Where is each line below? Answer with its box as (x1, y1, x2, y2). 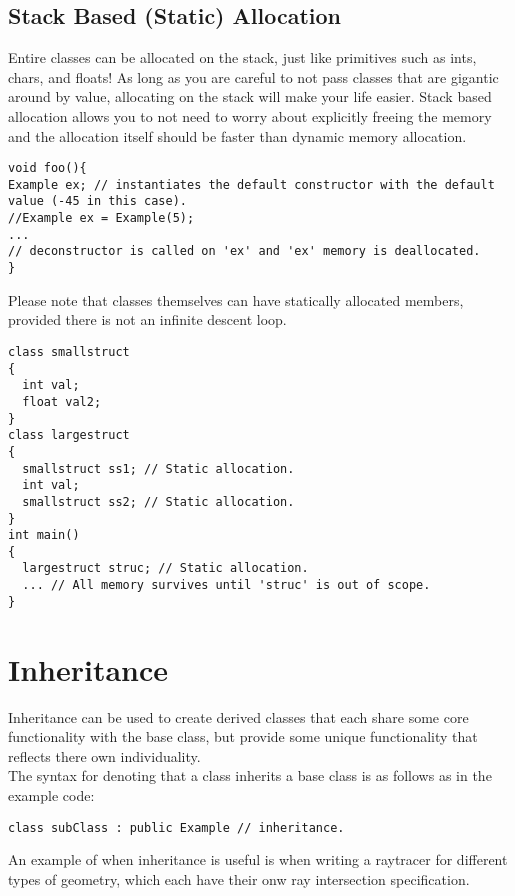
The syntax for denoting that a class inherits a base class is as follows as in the (8, 765, 492, 786)
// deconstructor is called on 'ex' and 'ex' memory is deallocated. (8, 244, 481, 259)
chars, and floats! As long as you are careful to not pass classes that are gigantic (8, 66, 499, 87)
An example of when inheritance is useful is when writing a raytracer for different (8, 849, 508, 870)
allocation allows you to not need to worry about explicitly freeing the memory (8, 105, 492, 126)
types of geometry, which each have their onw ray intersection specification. (8, 868, 470, 889)
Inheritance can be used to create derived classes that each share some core (8, 706, 469, 727)
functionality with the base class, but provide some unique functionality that (8, 726, 478, 747)
